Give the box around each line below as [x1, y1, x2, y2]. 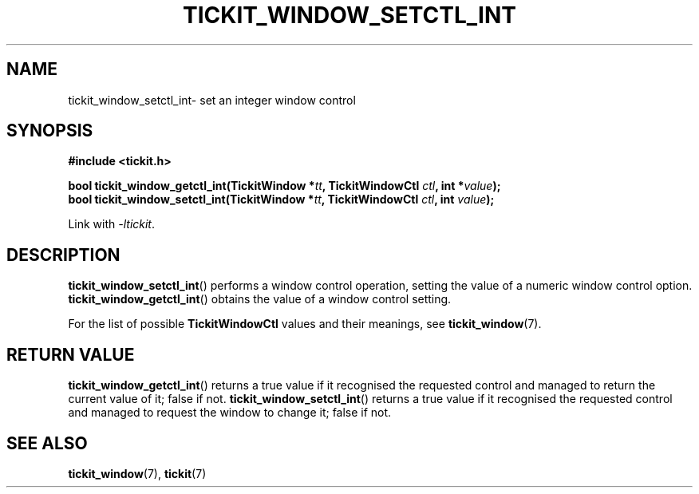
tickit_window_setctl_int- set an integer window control [68, 93, 356, 107]
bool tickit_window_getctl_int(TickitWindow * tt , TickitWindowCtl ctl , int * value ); [68, 179, 501, 193]
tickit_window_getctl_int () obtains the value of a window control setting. [68, 292, 452, 306]
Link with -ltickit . [68, 217, 156, 231]
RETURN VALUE [6, 344, 135, 365]
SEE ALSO [6, 433, 88, 453]
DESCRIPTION [6, 244, 120, 265]
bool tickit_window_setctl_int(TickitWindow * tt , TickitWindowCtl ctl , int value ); [68, 192, 495, 207]
